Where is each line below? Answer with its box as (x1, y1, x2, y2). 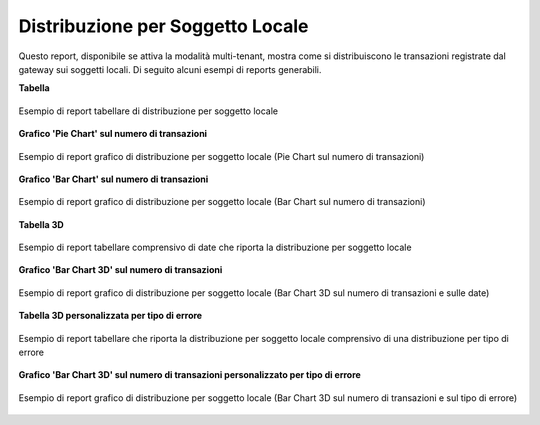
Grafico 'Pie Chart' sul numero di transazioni (18, 128, 208, 140)
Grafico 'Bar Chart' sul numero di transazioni (18, 173, 209, 185)
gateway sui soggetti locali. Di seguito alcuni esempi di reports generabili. (18, 63, 322, 75)
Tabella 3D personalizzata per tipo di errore (18, 310, 203, 322)
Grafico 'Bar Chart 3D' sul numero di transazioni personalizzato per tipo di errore (18, 369, 362, 381)
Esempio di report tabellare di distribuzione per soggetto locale (18, 105, 279, 117)
